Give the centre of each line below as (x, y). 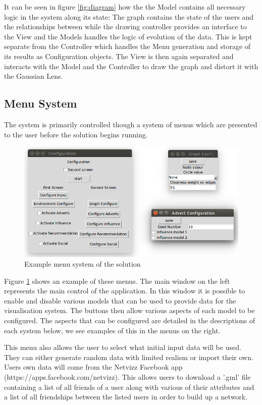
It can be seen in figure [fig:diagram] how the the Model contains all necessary (125, 7)
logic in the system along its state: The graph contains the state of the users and (129, 16)
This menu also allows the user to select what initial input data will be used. (123, 347)
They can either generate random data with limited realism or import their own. (129, 357)
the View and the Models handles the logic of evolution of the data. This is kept (128, 36)
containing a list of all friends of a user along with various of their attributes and (129, 387)
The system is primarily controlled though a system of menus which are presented (131, 124)
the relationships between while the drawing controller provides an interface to (125, 27)
